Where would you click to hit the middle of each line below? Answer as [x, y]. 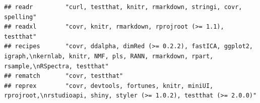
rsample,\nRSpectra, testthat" [56, 66]
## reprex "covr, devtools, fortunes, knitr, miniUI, [109, 86]
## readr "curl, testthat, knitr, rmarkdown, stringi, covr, [123, 7]
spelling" [20, 17]
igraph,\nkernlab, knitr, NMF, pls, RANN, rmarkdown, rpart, [109, 56]
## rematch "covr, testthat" [64, 76]
